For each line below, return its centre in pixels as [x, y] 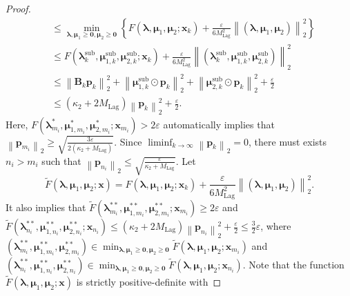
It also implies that [46, 207]
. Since [128, 141]
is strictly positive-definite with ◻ [149, 281]
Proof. [18, 8]
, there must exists [288, 141]
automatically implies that [219, 124]
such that [61, 160]
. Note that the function [293, 264]
